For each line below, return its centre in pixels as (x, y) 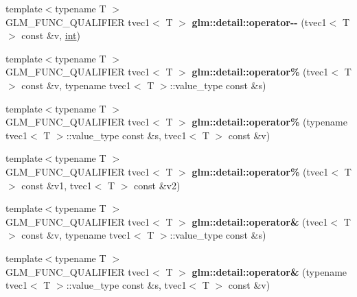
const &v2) (157, 185)
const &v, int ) (51, 35)
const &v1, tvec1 (57, 185)
